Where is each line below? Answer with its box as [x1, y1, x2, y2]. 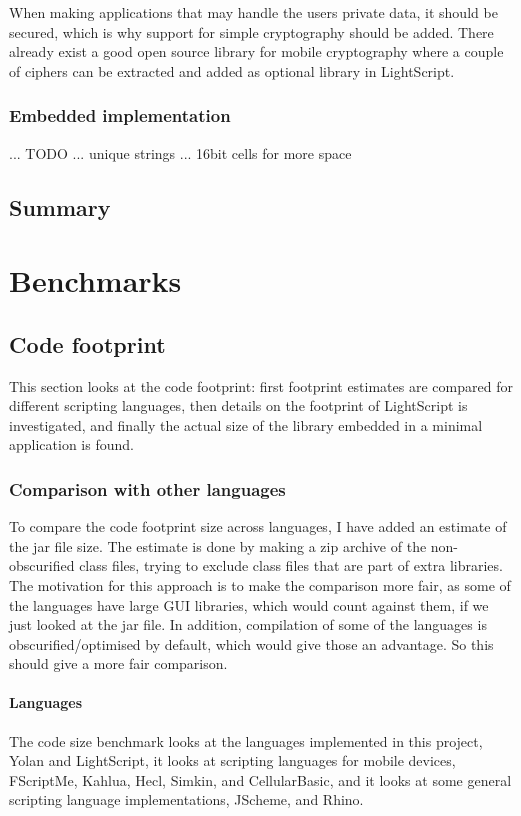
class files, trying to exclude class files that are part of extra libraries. [79, 555, 503, 576]
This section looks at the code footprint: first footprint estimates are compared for [9, 375, 513, 396]
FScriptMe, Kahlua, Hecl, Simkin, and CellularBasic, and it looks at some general [9, 769, 512, 790]
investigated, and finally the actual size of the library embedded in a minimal [9, 414, 483, 435]
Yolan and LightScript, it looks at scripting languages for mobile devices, [9, 750, 456, 771]
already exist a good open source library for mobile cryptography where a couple [9, 41, 504, 62]
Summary [9, 191, 111, 222]
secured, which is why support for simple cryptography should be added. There [9, 21, 494, 42]
